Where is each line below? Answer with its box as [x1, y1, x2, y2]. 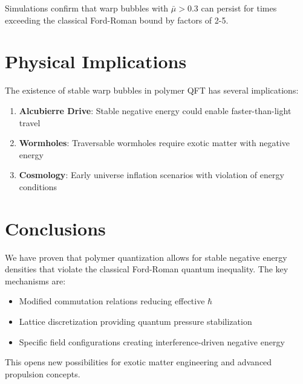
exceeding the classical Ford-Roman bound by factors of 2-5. [5, 13, 229, 26]
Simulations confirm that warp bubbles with [5, 2, 169, 14]
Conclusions [5, 216, 106, 240]
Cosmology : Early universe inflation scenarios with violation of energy [19, 168, 284, 181]
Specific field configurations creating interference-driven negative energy [19, 335, 285, 348]
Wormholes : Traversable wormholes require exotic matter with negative [19, 136, 290, 149]
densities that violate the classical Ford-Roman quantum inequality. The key [5, 263, 288, 275]
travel [19, 116, 41, 129]
